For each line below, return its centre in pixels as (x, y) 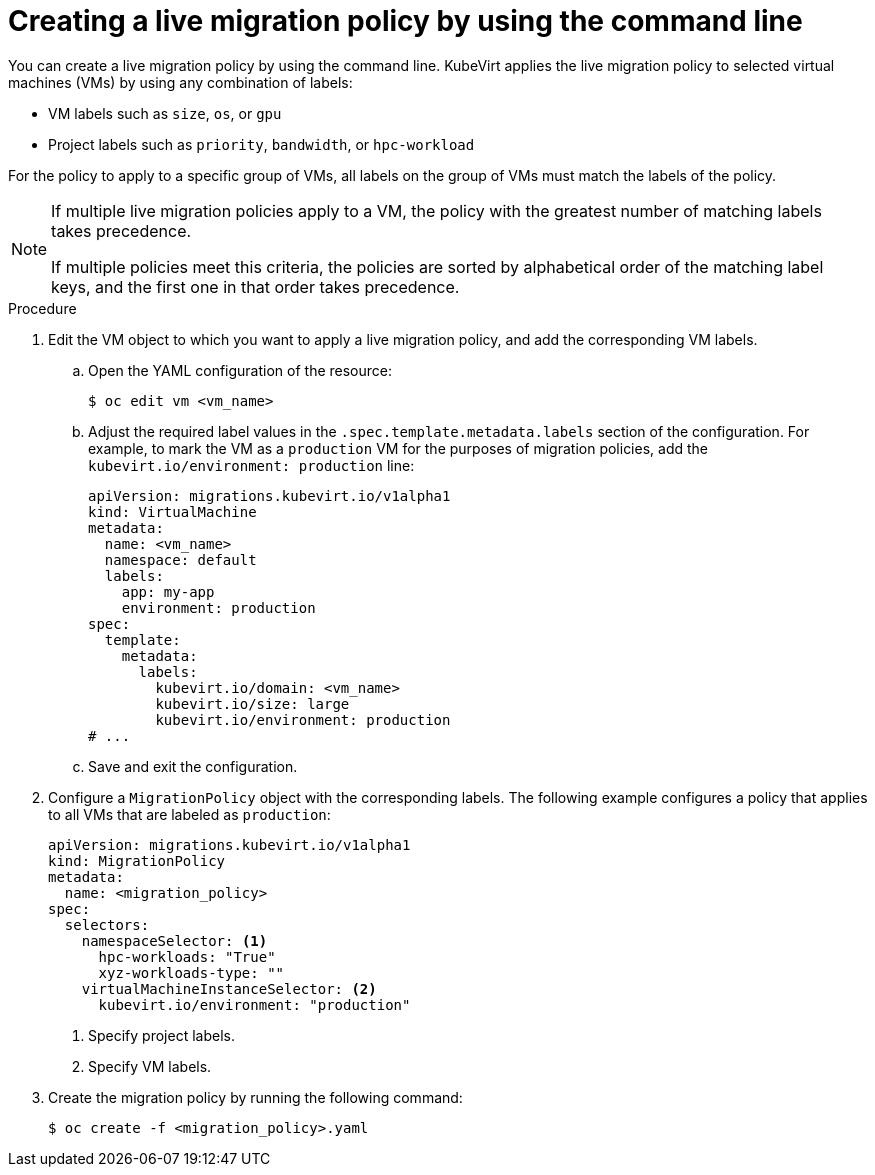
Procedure (42, 308)
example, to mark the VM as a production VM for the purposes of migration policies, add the (398, 448)
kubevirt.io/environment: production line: (251, 465)
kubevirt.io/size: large (252, 703)
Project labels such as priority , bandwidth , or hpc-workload (261, 144)
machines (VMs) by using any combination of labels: (180, 82)
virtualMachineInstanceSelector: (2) (229, 988)
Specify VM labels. (150, 1066)
